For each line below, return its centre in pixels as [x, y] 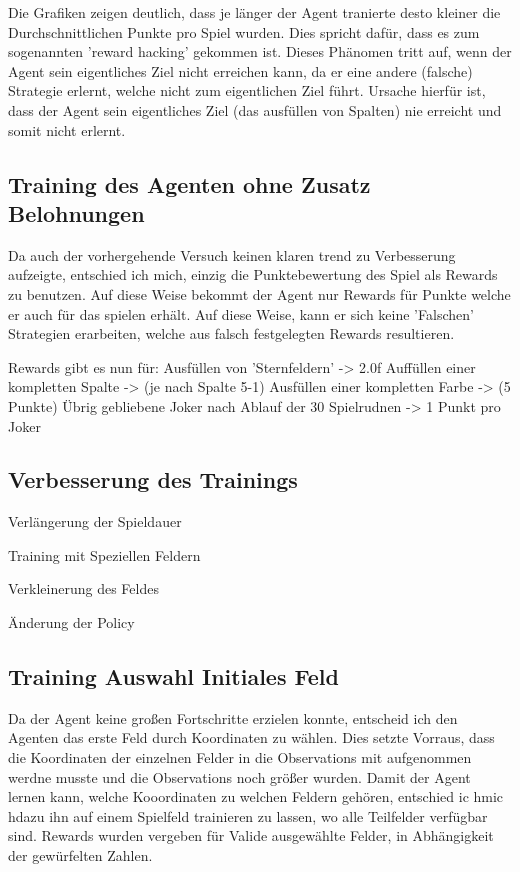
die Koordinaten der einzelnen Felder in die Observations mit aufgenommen [240, 757]
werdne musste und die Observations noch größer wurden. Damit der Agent [239, 776]
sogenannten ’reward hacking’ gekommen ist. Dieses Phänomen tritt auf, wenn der [260, 51]
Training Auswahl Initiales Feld [173, 676]
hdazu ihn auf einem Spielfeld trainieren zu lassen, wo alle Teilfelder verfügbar [248, 815]
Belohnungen [76, 212]
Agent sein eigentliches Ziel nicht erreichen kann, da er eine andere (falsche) [240, 70]
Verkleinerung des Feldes [83, 588]
